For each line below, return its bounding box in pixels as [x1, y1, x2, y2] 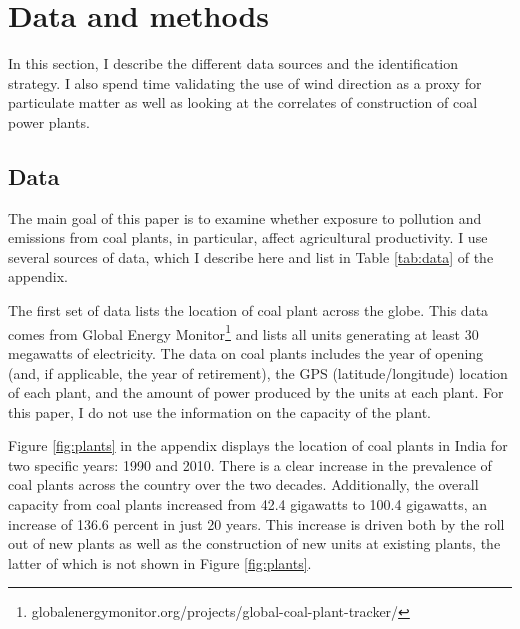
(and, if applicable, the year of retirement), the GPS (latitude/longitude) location [8, 362, 508, 383]
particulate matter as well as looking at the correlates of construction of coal [8, 92, 478, 113]
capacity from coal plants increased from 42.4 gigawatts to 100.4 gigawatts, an [8, 494, 488, 515]
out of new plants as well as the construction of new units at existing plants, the [8, 533, 501, 554]
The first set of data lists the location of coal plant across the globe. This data [8, 300, 489, 321]
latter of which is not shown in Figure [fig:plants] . [8, 552, 312, 573]
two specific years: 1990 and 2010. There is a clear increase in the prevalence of [8, 454, 492, 475]
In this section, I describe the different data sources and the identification [8, 53, 459, 74]
